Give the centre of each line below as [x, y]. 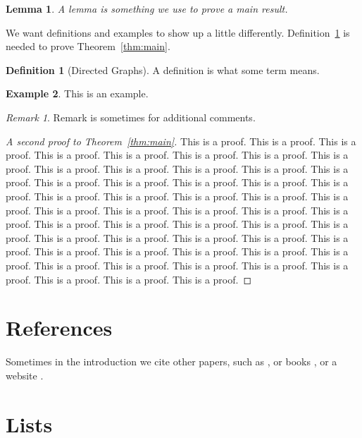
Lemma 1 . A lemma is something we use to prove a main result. [147, 8]
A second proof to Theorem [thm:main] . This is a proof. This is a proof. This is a [181, 141]
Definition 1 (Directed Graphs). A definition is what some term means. [163, 69]
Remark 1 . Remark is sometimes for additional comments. [131, 117]
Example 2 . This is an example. [77, 93]
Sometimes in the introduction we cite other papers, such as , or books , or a [171, 361]
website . [25, 375]
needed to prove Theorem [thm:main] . [88, 46]
